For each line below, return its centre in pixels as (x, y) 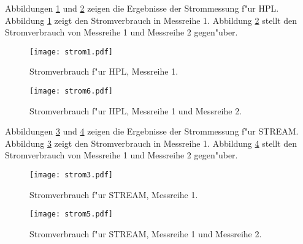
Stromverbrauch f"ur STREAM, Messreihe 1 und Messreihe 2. (146, 233)
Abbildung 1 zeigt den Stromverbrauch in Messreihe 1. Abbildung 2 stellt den (151, 20)
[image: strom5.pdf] (71, 214)
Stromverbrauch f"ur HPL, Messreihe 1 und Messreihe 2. (136, 110)
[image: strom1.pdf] (71, 52)
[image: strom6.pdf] (71, 91)
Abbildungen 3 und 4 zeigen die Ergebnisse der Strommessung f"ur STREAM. (152, 131)
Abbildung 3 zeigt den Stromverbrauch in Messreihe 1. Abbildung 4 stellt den (151, 143)
